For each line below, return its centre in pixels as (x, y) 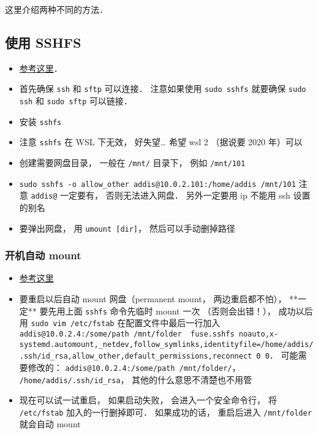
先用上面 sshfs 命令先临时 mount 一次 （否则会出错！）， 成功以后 (180, 310)
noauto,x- (259, 334)
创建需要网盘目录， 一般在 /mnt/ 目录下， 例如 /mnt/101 (132, 163)
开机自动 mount (43, 255)
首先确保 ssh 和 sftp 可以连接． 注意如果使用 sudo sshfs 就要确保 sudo (163, 89)
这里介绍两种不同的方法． (56, 9)
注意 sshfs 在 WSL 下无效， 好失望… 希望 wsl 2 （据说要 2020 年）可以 (161, 142)
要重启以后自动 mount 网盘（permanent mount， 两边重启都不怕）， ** (159, 299)
